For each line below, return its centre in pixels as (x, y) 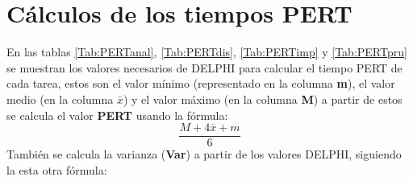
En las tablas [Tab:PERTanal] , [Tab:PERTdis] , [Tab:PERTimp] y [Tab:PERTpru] (207, 52)
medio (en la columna (60, 99)
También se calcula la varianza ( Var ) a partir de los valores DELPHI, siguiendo (204, 154)
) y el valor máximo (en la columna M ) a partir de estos (263, 99)
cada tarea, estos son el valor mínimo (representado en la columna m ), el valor (201, 83)
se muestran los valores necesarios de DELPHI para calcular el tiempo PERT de (204, 67)
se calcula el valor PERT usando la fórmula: (117, 115)
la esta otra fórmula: (57, 169)
